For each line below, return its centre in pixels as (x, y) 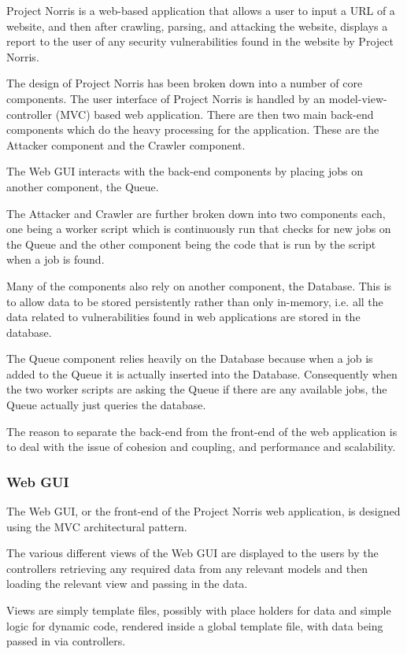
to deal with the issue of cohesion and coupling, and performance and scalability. (201, 447)
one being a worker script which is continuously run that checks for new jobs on (199, 229)
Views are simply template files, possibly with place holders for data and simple (199, 610)
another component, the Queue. (83, 186)
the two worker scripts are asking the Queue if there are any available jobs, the (197, 389)
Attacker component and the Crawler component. (126, 144)
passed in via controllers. (66, 641)
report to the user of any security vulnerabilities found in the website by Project (200, 41)
